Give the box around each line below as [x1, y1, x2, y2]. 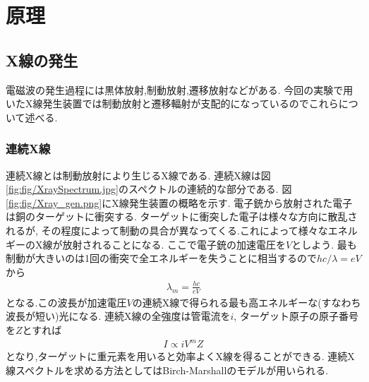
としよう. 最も [291, 237, 357, 251]
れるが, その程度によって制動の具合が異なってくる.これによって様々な [6, 222, 328, 237]
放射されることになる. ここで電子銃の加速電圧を [62, 237, 286, 251]
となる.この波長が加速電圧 [6, 294, 127, 309]
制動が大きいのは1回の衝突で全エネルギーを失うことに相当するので [6, 251, 317, 265]
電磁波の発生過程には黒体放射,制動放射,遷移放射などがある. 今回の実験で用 [6, 82, 353, 97]
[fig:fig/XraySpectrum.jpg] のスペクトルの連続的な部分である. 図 [6, 181, 292, 196]
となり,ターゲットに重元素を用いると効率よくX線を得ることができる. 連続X [6, 349, 355, 364]
